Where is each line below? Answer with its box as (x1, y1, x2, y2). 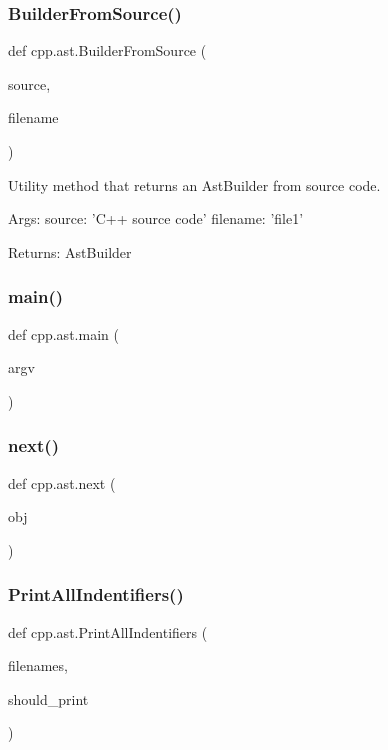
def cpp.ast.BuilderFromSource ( (8, 40, 207, 61)
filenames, (8, 655, 68, 676)
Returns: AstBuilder (8, 241, 132, 262)
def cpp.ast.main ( (8, 323, 119, 344)
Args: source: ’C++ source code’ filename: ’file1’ (8, 208, 304, 229)
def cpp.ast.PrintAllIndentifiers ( (8, 621, 208, 642)
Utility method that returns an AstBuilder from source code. (8, 174, 381, 195)
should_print (8, 688, 89, 709)
